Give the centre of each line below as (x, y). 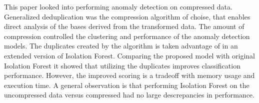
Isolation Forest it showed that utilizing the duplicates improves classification (122, 65)
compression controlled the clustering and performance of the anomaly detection (127, 36)
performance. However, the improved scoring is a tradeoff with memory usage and (129, 75)
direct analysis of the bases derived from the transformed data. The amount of (124, 26)
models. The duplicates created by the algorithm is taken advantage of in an (121, 46)
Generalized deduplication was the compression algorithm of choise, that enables (127, 16)
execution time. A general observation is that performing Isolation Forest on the (127, 85)
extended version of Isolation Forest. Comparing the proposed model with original (130, 55)
